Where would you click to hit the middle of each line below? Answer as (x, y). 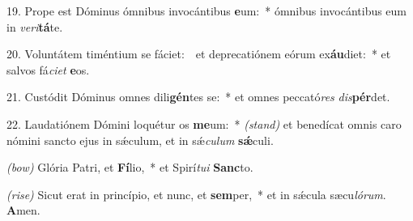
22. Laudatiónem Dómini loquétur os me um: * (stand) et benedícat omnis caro (204, 123)
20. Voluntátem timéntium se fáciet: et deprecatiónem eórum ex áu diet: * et (199, 54)
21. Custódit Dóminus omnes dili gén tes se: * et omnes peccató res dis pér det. (198, 97)
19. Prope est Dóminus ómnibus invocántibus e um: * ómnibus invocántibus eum (207, 11)
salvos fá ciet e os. (48, 69)
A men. (23, 210)
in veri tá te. (35, 26)
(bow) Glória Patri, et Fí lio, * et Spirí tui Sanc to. (130, 167)
